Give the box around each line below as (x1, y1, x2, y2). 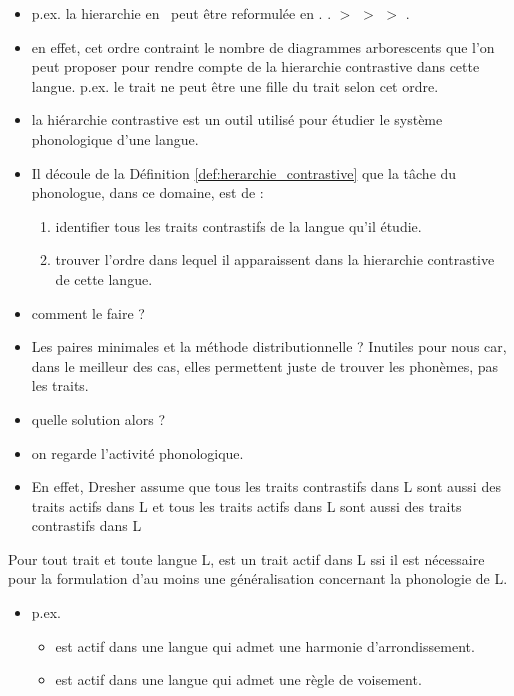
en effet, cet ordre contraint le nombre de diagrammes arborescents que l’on (31, 36, 495, 57)
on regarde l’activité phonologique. (31, 442, 244, 463)
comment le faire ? (31, 302, 145, 323)
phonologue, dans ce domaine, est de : (31, 182, 264, 203)
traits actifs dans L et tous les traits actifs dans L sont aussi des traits (31, 495, 462, 516)
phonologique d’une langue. (31, 128, 199, 149)
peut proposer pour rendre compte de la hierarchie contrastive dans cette (31, 56, 480, 77)
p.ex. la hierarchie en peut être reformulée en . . (31, 3, 332, 23)
